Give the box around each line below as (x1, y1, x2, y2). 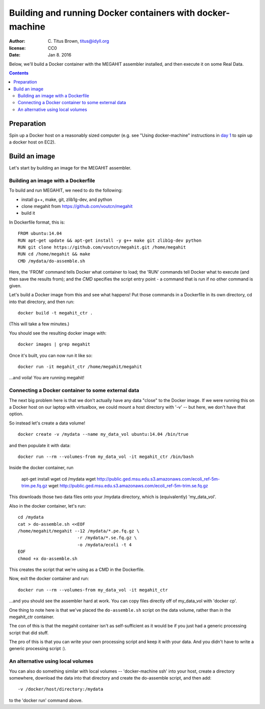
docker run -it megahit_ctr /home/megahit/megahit (18, 364, 142, 369)
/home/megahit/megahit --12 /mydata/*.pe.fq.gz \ (18, 528, 140, 534)
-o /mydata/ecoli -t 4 (77, 542, 132, 547)
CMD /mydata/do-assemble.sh (18, 258, 85, 264)
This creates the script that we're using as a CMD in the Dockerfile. (9, 567, 145, 572)
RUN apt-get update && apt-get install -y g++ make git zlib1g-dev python (18, 237, 202, 243)
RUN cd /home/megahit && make (18, 251, 91, 257)
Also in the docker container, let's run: (9, 503, 86, 509)
